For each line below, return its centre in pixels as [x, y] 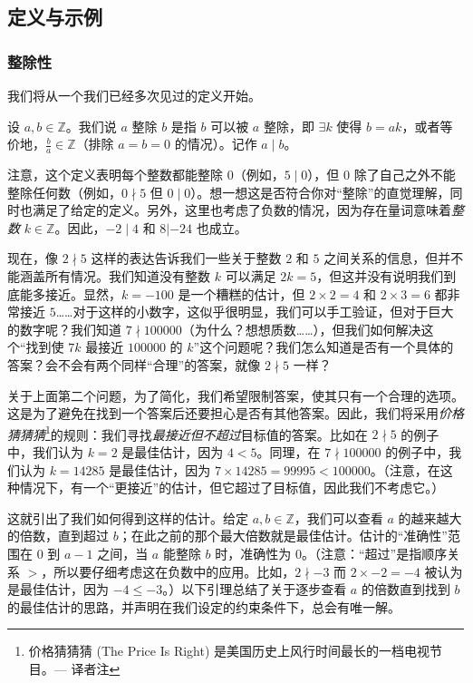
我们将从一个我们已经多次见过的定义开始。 [134, 95]
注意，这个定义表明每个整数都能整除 [115, 175]
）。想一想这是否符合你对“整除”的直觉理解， [320, 192]
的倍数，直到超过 [58, 536]
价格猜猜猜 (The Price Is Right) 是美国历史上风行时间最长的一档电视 [229, 651]
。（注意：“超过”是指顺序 [374, 553]
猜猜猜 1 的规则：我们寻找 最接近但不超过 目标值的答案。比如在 [188, 433]
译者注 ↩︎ [96, 668]
